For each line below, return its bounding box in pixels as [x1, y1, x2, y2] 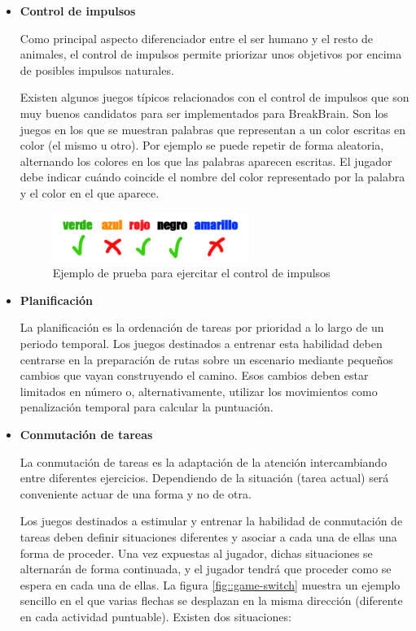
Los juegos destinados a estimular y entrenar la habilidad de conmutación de [20, 512, 403, 529]
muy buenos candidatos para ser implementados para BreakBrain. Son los [20, 104, 388, 121]
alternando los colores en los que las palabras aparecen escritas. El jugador [20, 152, 392, 169]
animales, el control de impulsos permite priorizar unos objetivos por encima [20, 46, 402, 63]
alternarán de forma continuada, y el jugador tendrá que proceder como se [20, 560, 392, 577]
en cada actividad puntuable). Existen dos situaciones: [20, 607, 291, 624]
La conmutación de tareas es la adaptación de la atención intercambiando [20, 453, 388, 470]
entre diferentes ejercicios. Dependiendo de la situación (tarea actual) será [20, 469, 389, 486]
